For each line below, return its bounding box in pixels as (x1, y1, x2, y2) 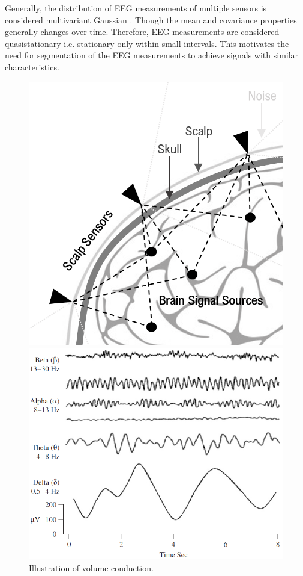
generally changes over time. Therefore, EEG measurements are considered (5, 25, 280, 38)
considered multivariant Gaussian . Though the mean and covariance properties (5, 13, 297, 26)
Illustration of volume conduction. (29, 561, 154, 574)
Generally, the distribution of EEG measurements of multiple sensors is (5, 2, 267, 14)
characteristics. (5, 60, 59, 73)
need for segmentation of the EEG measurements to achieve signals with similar (5, 49, 299, 61)
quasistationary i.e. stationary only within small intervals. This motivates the (5, 37, 289, 49)
